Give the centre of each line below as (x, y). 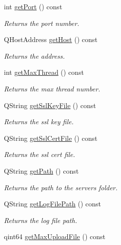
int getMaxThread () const (44, 72)
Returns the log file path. (40, 220)
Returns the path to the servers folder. (61, 187)
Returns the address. (34, 56)
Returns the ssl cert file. (40, 154)
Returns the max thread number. (52, 88)
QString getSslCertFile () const (51, 138)
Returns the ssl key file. (39, 122)
